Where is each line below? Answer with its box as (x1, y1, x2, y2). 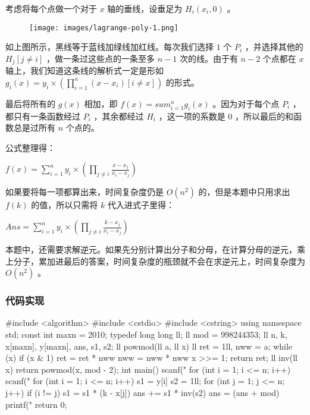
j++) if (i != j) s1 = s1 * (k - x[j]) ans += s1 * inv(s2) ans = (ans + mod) (5, 386, 280, 399)
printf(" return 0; (5, 398, 67, 410)
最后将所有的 (5, 97, 55, 109)
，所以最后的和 (234, 109, 293, 122)
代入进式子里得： (107, 199, 174, 211)
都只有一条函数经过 (5, 109, 80, 122)
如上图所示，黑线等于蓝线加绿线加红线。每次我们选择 (5, 40, 214, 53)
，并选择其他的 (245, 40, 303, 53)
